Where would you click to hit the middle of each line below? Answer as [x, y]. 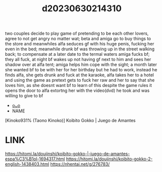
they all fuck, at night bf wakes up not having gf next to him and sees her [78, 60]
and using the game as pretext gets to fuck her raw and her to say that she [80, 80]
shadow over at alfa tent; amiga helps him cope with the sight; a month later [81, 64]
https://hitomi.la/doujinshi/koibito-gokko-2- [109, 159]
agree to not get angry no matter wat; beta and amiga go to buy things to [78, 39]
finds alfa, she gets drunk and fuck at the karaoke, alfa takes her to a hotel [80, 75]
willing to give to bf [24, 96]
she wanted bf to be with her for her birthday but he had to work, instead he [81, 70]
